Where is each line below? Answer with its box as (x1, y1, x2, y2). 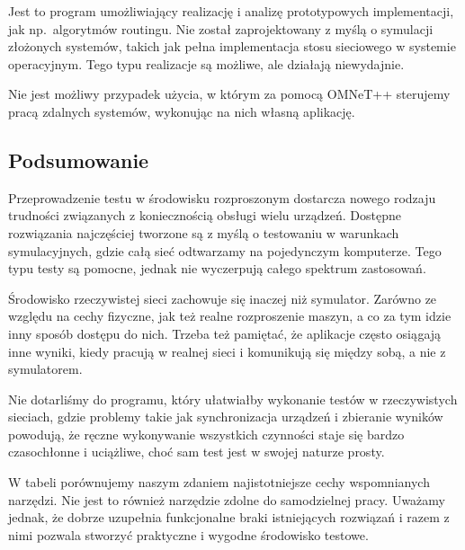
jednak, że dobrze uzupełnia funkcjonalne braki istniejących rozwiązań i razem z (8, 508, 450, 527)
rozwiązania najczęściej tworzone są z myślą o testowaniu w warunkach (8, 223, 399, 242)
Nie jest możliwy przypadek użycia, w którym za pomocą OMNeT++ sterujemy (8, 84, 451, 103)
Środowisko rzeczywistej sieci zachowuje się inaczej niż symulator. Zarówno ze (8, 288, 437, 307)
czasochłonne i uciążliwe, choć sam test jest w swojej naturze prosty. (8, 442, 385, 461)
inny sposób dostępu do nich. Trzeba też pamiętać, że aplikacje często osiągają (8, 324, 442, 342)
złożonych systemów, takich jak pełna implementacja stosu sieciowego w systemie (8, 37, 456, 56)
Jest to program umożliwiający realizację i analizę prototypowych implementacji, (8, 2, 454, 20)
